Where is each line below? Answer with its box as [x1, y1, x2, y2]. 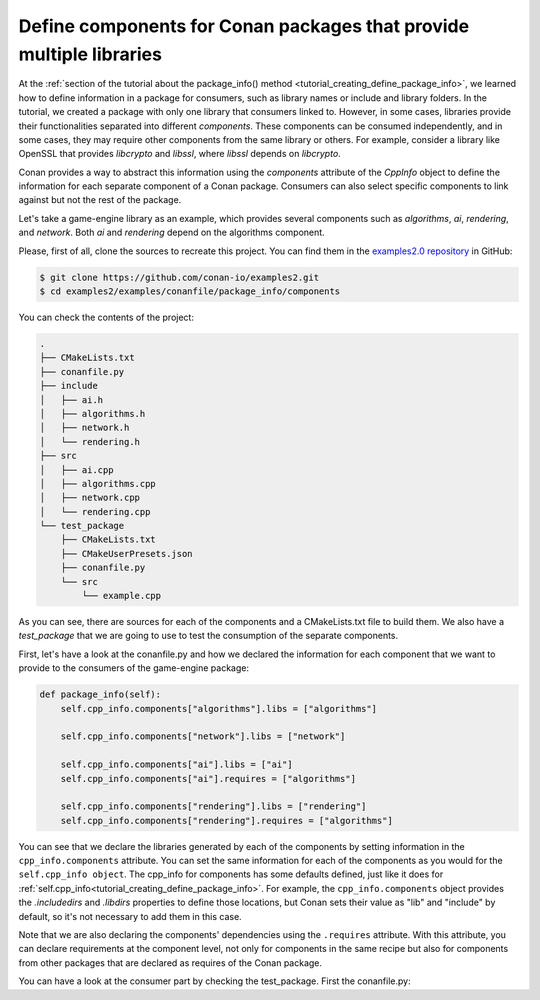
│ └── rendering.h [39, 436, 140, 447]
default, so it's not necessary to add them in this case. [18, 910, 242, 922]
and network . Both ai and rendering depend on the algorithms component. [18, 226, 325, 239]
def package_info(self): [39, 689, 162, 700]
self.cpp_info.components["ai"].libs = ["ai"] [60, 759, 294, 770]
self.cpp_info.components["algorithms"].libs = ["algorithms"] [60, 703, 378, 714]
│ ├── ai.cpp [39, 464, 114, 475]
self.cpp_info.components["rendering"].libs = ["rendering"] [60, 801, 367, 812]
